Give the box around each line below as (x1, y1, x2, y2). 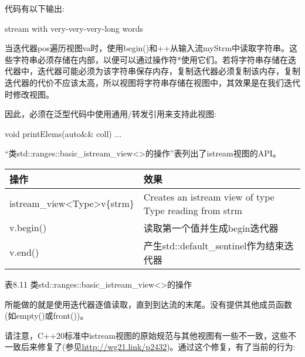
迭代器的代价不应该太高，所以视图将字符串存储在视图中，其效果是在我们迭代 (5, 76, 300, 88)
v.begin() (9, 221, 47, 235)
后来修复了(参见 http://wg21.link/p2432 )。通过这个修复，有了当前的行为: (21, 341, 296, 353)
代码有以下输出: (5, 2, 65, 14)
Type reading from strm (143, 203, 242, 217)
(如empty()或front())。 (5, 309, 89, 322)
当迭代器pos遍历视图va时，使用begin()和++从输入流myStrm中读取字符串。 (5, 42, 290, 54)
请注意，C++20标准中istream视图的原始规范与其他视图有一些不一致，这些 (5, 329, 289, 341)
